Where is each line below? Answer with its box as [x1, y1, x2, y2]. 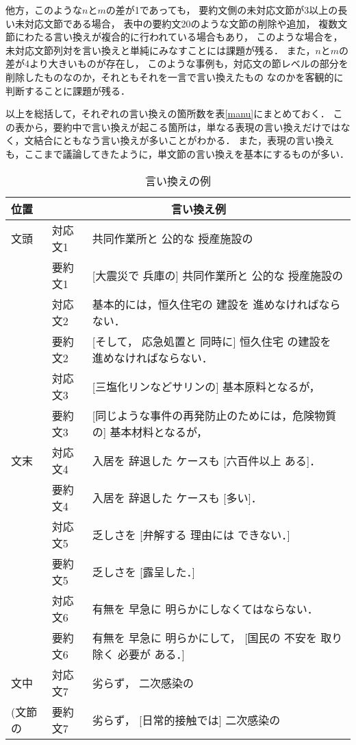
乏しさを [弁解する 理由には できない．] [92, 526, 290, 543]
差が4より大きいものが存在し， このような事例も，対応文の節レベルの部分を [5, 56, 348, 71]
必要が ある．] [118, 646, 185, 662]
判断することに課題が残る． [5, 83, 130, 97]
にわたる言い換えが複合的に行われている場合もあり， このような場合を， [14, 29, 343, 44]
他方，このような [5, 3, 82, 16]
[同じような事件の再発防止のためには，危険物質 [92, 407, 337, 423]
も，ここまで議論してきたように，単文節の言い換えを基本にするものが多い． [5, 146, 350, 161]
